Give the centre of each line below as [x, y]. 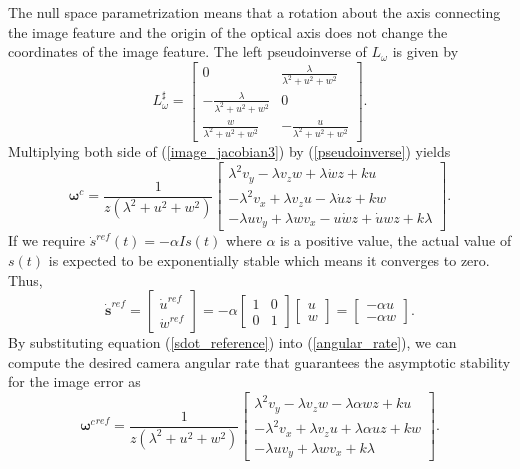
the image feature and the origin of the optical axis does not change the [228, 31]
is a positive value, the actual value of [396, 240]
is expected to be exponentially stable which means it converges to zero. [269, 259]
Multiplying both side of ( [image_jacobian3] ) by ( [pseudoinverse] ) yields [229, 151]
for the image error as [74, 381]
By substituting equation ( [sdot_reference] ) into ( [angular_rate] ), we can [232, 342]
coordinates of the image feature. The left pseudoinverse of [187, 51]
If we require [47, 240]
